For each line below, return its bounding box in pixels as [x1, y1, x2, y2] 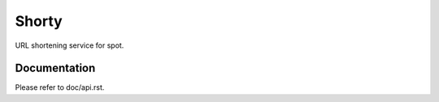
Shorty [15, 12, 63, 30]
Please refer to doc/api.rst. [15, 83, 105, 92]
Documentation [15, 62, 96, 75]
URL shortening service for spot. [15, 40, 124, 50]
